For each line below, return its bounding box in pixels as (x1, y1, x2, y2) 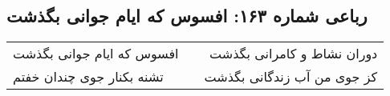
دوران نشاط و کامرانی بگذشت (209, 44, 378, 63)
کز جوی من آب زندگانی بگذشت (204, 67, 378, 86)
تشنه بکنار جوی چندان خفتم (13, 67, 164, 86)
